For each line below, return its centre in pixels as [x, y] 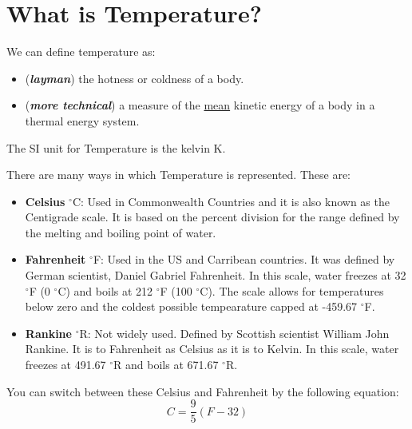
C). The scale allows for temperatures [292, 290]
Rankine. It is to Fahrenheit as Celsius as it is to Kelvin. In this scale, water [212, 349]
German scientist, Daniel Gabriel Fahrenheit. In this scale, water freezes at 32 [216, 275]
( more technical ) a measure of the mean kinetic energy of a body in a [200, 105]
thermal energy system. [82, 120]
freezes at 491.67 [65, 365]
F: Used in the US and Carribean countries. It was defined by [244, 259]
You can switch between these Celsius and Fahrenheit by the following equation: [203, 391]
